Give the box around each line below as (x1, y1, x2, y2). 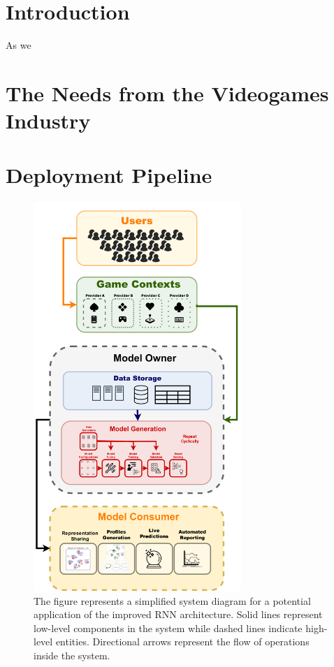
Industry (6, 106, 91, 135)
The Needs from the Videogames (6, 78, 329, 107)
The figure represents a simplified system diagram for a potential (34, 593, 311, 608)
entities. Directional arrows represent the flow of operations (55, 634, 310, 649)
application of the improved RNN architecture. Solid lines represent (34, 607, 323, 622)
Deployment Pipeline (6, 161, 212, 189)
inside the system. (34, 648, 110, 662)
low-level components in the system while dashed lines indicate (34, 620, 303, 635)
